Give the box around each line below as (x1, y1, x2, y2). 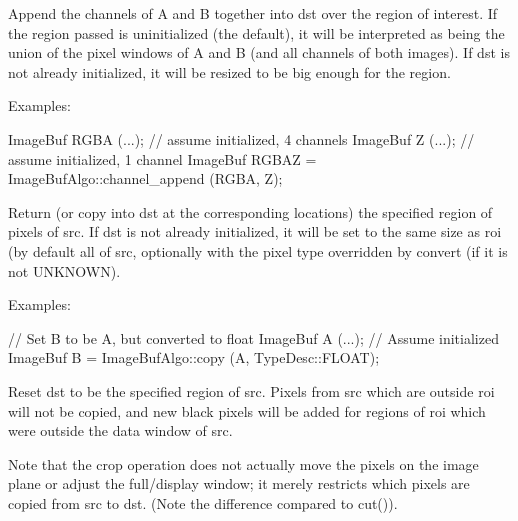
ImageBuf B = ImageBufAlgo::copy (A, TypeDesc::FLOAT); (8, 347, 380, 368)
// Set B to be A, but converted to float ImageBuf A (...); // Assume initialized (8, 327, 499, 348)
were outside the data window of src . (8, 420, 233, 441)
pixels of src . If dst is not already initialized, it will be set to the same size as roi (8, 221, 502, 242)
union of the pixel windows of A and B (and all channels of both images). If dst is (8, 42, 510, 63)
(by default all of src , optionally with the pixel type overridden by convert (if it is (8, 240, 508, 261)
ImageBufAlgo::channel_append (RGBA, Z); (8, 168, 283, 189)
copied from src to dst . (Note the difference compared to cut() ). (8, 492, 398, 513)
